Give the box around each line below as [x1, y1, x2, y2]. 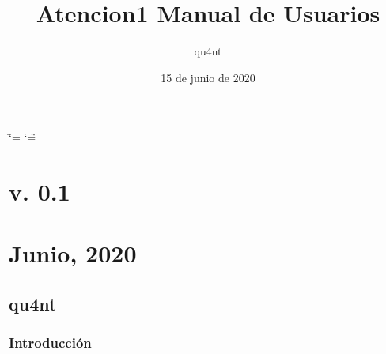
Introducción [9, 333, 92, 352]
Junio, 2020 [9, 237, 137, 269]
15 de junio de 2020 [161, 69, 255, 85]
